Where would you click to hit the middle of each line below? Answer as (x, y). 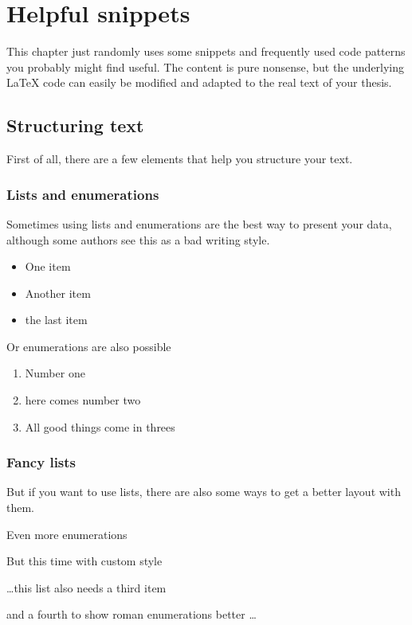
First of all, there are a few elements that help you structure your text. (180, 159)
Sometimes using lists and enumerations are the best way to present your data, (199, 223)
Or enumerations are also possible (89, 346)
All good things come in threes (100, 426)
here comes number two (83, 400)
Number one (55, 373)
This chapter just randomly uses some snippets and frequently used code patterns (206, 51)
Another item (58, 293)
